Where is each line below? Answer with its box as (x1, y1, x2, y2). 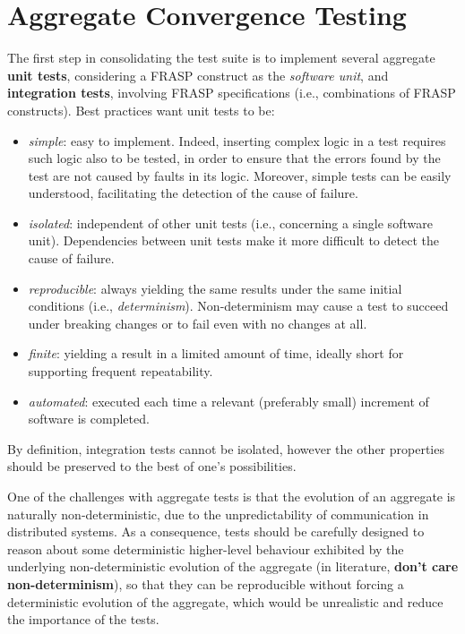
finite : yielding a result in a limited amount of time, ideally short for (28, 344, 404, 363)
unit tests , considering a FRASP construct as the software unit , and (7, 65, 389, 84)
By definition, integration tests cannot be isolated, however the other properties (7, 439, 444, 458)
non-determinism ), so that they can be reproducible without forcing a (7, 574, 404, 593)
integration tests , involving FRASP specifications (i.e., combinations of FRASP (7, 83, 456, 102)
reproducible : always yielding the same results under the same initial (28, 278, 402, 297)
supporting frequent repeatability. (28, 362, 213, 381)
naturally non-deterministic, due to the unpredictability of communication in (7, 504, 429, 523)
